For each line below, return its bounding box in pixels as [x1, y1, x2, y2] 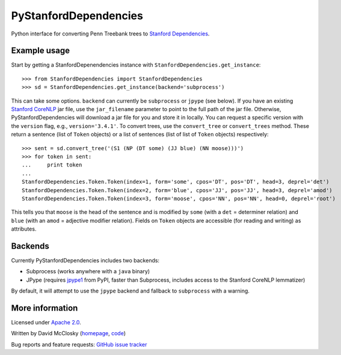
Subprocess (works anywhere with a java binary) [26, 268, 150, 275]
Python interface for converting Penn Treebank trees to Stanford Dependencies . [11, 30, 210, 37]
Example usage [11, 46, 70, 56]
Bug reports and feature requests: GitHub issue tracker [11, 341, 147, 348]
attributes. [11, 225, 37, 232]
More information [11, 303, 78, 313]
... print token [22, 162, 82, 168]
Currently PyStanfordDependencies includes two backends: [11, 257, 159, 264]
